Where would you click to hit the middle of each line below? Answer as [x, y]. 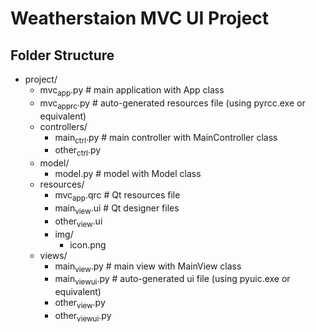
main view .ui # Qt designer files [117, 209]
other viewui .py [83, 316]
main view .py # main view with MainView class [148, 267]
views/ [53, 255]
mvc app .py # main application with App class [132, 91]
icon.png [88, 244]
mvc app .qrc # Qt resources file [117, 196]
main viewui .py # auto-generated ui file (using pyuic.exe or [172, 280]
